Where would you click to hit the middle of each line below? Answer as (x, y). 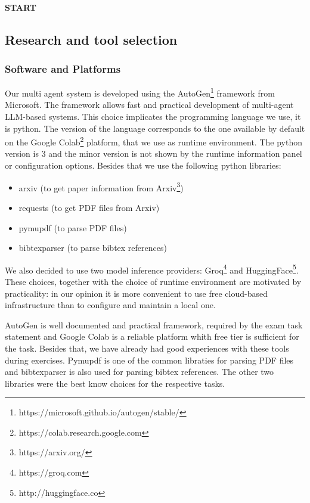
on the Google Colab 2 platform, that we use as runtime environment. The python (154, 141)
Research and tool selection (91, 39)
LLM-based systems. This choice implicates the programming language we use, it (153, 117)
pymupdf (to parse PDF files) (73, 227)
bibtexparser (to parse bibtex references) (93, 248)
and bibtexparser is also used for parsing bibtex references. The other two (139, 372)
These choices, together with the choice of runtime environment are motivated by (153, 281)
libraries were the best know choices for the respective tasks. (115, 383)
